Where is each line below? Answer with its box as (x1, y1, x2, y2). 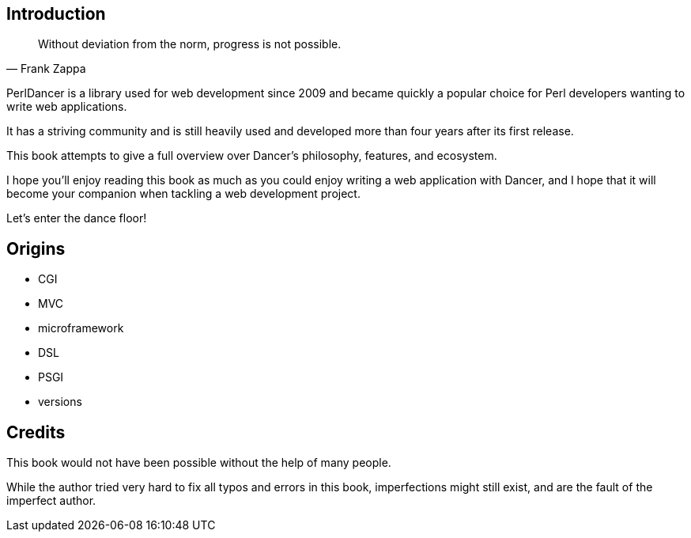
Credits (6, 422, 66, 442)
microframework (38, 321, 124, 335)
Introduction (6, 4, 106, 24)
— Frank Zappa (6, 62, 86, 76)
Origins (6, 238, 66, 259)
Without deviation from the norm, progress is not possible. (38, 37, 342, 51)
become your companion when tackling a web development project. (6, 187, 361, 201)
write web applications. (6, 100, 127, 114)
